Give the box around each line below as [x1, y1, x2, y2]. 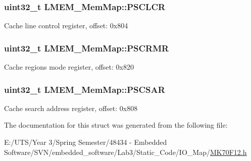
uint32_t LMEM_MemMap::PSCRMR [4, 41, 169, 54]
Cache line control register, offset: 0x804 [4, 20, 128, 31]
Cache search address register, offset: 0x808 [4, 102, 138, 113]
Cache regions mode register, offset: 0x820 [4, 62, 134, 72]
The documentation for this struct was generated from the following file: [4, 120, 228, 130]
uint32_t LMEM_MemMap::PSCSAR [4, 83, 165, 95]
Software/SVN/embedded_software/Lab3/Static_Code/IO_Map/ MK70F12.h [4, 146, 247, 157]
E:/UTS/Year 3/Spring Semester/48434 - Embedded [4, 137, 167, 147]
